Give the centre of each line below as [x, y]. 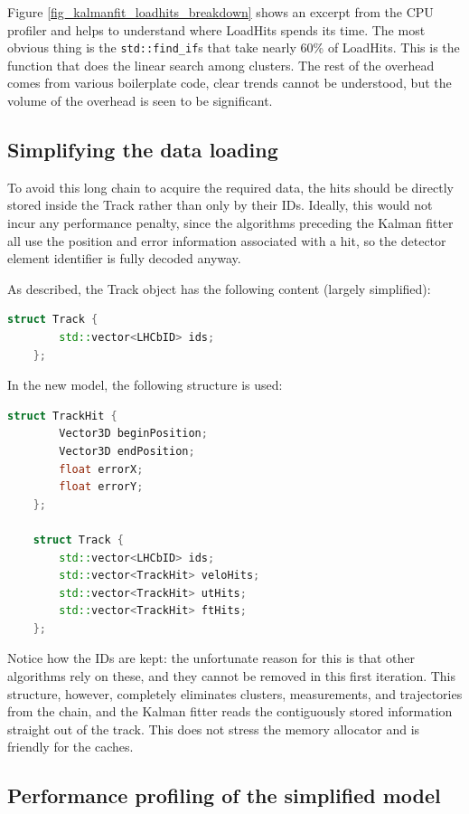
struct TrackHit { [62, 416]
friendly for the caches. [70, 747]
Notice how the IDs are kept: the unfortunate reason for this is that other [211, 658]
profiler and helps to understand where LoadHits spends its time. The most [216, 29]
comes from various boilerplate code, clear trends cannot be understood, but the [230, 83]
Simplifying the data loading [143, 150]
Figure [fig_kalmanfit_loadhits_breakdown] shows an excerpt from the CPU [220, 12]
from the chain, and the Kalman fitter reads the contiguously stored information [230, 711]
